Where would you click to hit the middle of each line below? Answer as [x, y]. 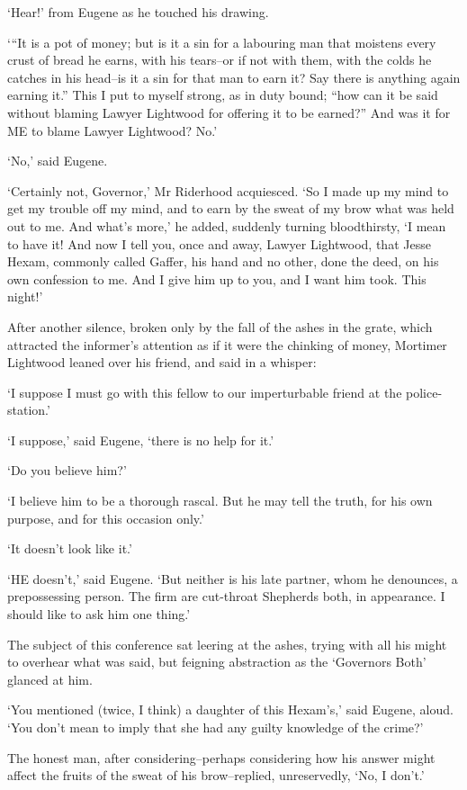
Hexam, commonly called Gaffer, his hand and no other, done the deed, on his [223, 261]
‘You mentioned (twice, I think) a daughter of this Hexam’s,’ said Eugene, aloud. [230, 709]
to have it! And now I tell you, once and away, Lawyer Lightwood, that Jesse [219, 243]
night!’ [25, 296]
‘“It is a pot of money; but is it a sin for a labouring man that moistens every [222, 42]
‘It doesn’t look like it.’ [70, 548]
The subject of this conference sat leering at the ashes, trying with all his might [227, 644]
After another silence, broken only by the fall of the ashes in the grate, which [220, 326]
